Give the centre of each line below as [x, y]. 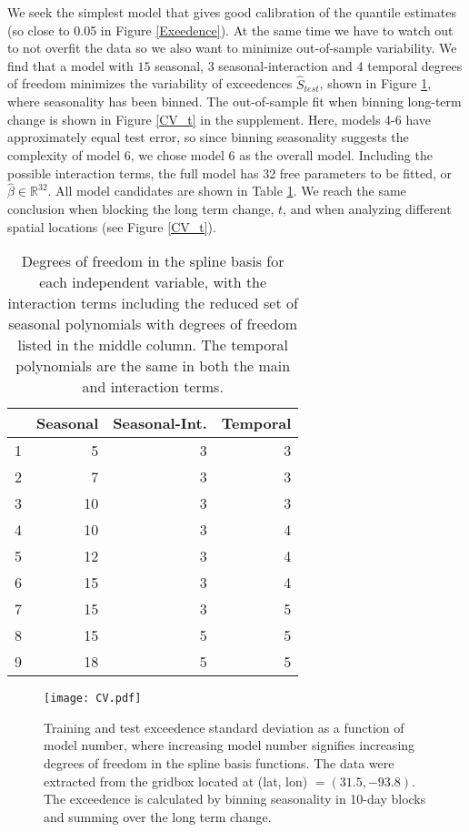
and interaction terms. [153, 387]
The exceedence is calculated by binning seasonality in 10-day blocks [235, 799]
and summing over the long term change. [158, 816]
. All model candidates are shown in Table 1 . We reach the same [227, 191]
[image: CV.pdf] [93, 699]
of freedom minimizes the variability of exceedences [150, 83]
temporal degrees [415, 65]
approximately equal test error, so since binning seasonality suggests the [208, 137]
